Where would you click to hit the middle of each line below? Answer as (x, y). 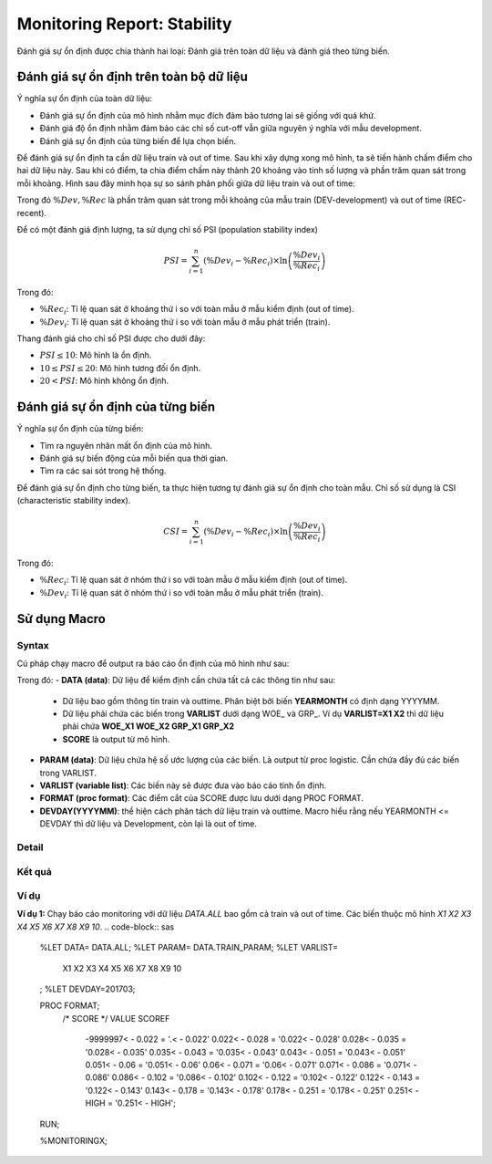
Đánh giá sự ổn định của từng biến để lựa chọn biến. (138, 140)
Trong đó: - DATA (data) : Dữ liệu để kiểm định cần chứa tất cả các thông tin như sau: (176, 681)
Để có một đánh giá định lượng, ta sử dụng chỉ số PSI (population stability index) (168, 229)
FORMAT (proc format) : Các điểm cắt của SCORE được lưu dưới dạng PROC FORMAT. (202, 798)
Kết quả (34, 871)
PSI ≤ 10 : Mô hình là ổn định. (96, 355)
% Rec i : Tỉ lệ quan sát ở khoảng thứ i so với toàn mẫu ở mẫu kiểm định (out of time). (197, 310)
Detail (30, 847)
